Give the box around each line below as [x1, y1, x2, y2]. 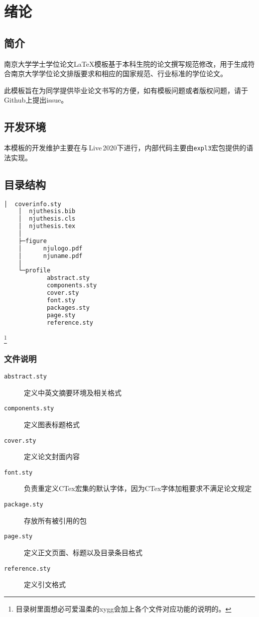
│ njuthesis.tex [18, 223, 76, 230]
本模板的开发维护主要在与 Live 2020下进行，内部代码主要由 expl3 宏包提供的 [4, 142, 247, 153]
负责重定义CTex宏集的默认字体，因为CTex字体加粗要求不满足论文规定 [24, 483, 252, 494]
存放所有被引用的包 [24, 515, 87, 525]
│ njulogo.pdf [18, 245, 83, 252]
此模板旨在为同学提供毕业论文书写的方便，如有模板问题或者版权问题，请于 [4, 85, 248, 95]
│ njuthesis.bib [18, 208, 76, 215]
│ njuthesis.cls [18, 215, 76, 223]
